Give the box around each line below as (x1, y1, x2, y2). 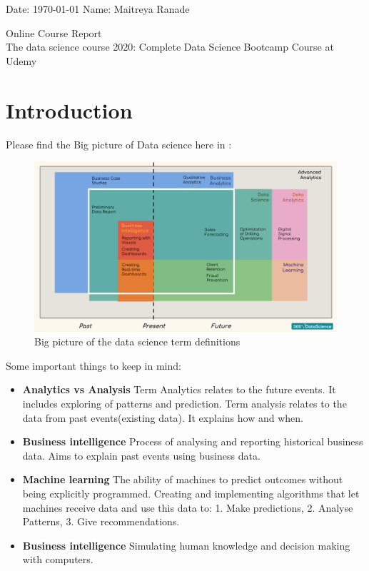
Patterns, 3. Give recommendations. (22, 514, 180, 529)
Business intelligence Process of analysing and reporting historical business (22, 434, 363, 449)
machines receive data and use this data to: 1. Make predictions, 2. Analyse (22, 500, 353, 515)
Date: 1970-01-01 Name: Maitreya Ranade (6, 1, 190, 16)
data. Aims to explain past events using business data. (22, 448, 261, 463)
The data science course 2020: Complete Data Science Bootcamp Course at (6, 39, 334, 54)
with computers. (22, 552, 93, 567)
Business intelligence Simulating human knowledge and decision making (22, 537, 350, 552)
